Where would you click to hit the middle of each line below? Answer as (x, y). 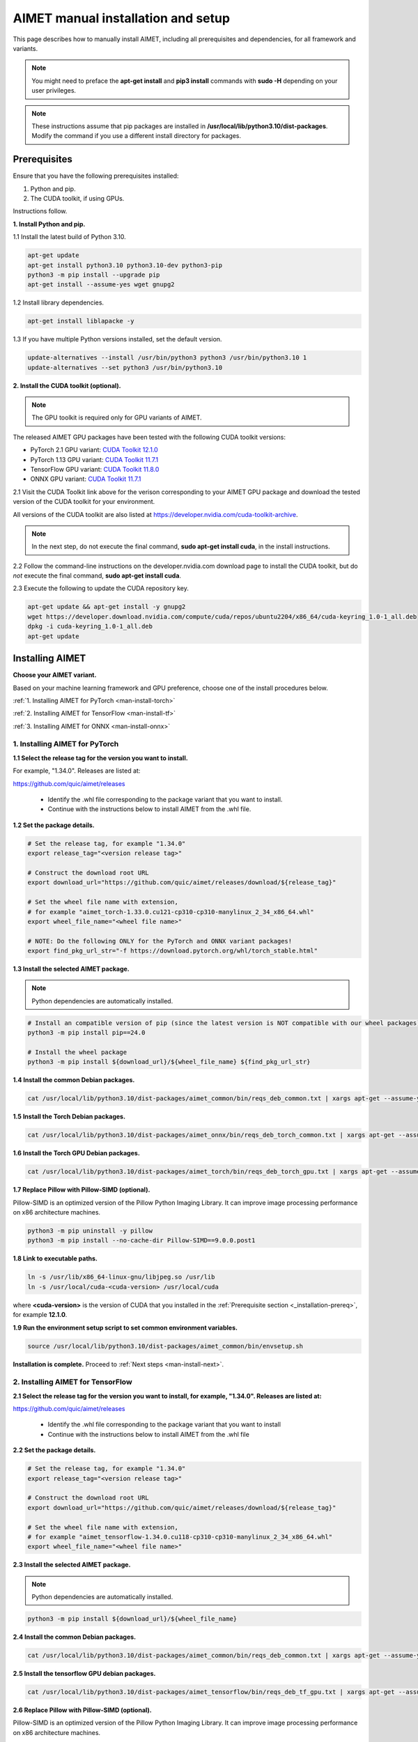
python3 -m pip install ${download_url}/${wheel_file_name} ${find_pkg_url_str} (169, 1062)
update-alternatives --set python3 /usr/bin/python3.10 (125, 367)
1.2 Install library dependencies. (59, 302)
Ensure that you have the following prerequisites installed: (96, 176)
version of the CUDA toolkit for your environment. (84, 502)
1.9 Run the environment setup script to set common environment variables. (125, 1327)
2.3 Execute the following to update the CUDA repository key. (101, 588)
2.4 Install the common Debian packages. (75, 1637)
